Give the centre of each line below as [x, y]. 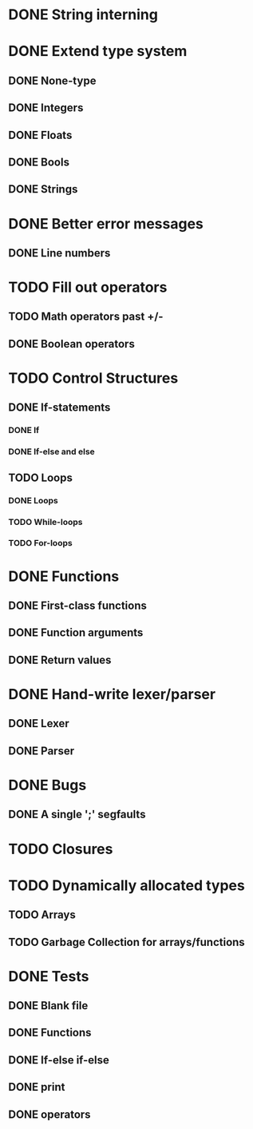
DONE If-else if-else [59, 1060]
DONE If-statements [59, 408]
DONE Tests [49, 976]
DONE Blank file [48, 1006]
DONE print [37, 1087]
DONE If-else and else [52, 451]
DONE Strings [43, 189]
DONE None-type [52, 80]
